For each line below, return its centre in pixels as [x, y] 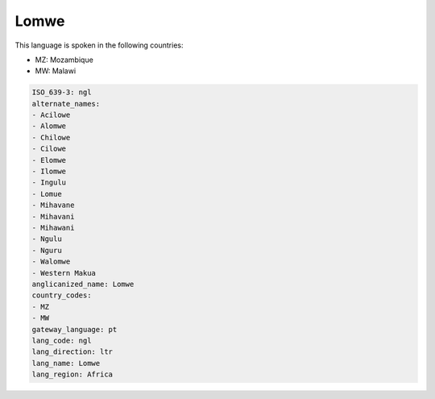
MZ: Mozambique [64, 60]
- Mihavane [53, 205]
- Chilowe [51, 137]
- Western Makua [64, 273]
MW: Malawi [56, 71]
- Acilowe [51, 115]
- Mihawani [53, 228]
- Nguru [47, 250]
